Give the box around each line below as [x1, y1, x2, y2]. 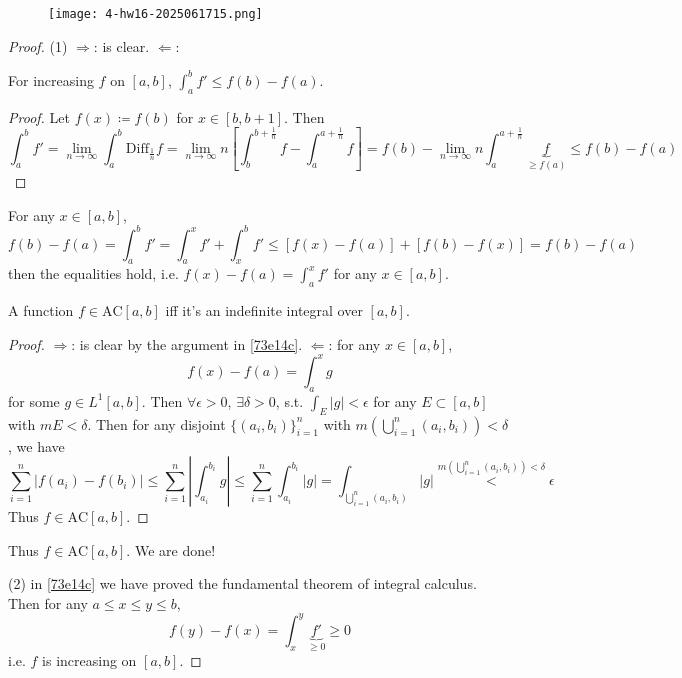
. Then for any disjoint [87, 413, 226, 434]
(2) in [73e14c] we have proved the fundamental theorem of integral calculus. [8, 573, 477, 594]
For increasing [8, 69, 94, 90]
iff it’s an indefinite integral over [165, 300, 363, 321]
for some [8, 390, 60, 411]
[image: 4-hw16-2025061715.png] [48, 7, 263, 21]
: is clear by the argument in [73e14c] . [71, 333, 303, 354]
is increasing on [42, 650, 137, 671]
